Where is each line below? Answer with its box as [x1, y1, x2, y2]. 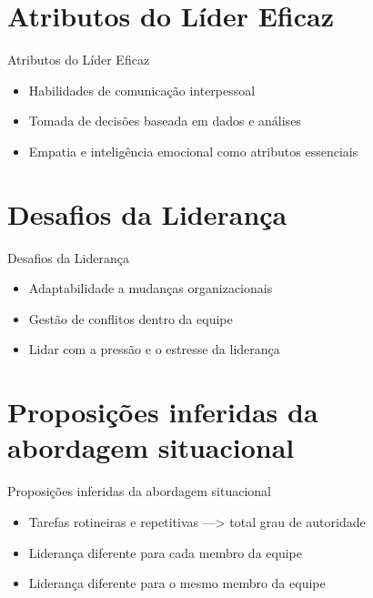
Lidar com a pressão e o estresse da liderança [28, 340, 280, 359]
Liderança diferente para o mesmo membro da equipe [28, 573, 326, 593]
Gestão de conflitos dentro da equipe [28, 309, 233, 328]
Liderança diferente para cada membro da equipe [28, 542, 302, 562]
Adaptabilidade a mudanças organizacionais [28, 279, 273, 298]
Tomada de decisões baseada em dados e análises [28, 111, 301, 130]
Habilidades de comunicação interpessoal [28, 80, 256, 99]
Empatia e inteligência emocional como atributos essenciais [28, 141, 358, 160]
